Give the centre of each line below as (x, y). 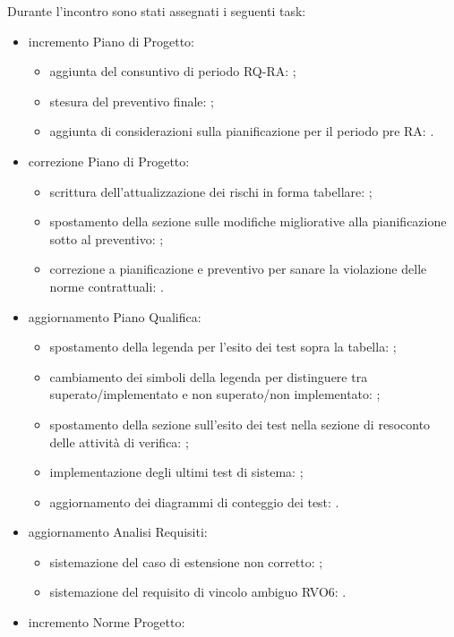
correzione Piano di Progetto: (109, 161)
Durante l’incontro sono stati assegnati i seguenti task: (157, 11)
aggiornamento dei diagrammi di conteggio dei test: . (194, 501)
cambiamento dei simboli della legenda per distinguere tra (209, 376)
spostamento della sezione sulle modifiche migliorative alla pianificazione (248, 221)
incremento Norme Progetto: (107, 622)
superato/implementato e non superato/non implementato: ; (215, 394)
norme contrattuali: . (107, 286)
